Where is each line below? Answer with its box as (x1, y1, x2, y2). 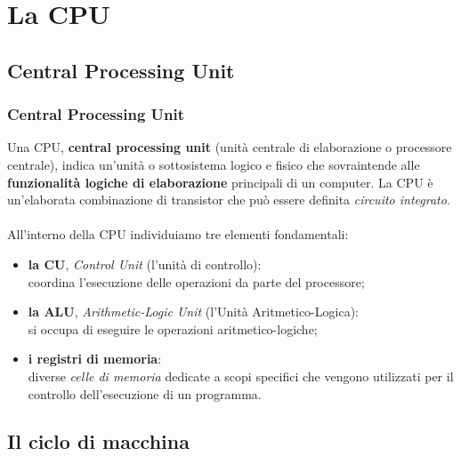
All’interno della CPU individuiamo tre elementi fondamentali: (7, 225, 349, 244)
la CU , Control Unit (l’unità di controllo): (28, 254, 262, 273)
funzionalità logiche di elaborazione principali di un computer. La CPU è (7, 172, 433, 191)
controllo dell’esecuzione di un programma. (28, 384, 262, 403)
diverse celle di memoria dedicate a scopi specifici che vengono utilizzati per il (28, 366, 454, 385)
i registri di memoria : (28, 349, 162, 368)
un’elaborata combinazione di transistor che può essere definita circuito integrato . (7, 190, 450, 209)
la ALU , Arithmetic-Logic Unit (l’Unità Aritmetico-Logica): (28, 302, 359, 321)
